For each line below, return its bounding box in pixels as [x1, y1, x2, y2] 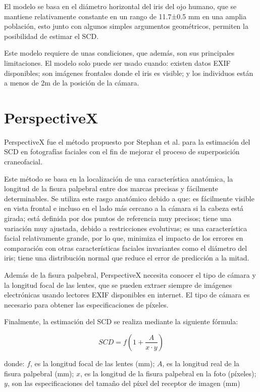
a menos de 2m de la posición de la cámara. [4, 77, 139, 88]
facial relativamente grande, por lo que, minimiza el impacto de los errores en [4, 233, 243, 243]
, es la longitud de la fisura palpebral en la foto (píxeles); [80, 368, 256, 378]
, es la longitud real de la [162, 358, 240, 368]
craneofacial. [4, 156, 42, 167]
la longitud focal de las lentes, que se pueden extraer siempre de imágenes [4, 279, 232, 290]
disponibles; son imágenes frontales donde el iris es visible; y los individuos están [4, 67, 253, 78]
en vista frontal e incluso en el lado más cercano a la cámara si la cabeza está [4, 203, 244, 213]
